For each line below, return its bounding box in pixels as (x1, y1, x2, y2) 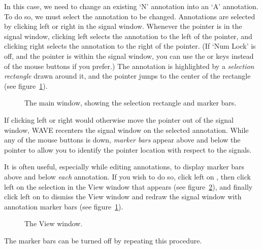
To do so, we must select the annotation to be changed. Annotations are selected (4, 11, 255, 21)
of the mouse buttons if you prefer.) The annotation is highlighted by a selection (4, 60, 254, 71)
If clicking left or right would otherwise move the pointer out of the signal (4, 114, 234, 125)
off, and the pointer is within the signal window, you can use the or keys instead (4, 50, 254, 61)
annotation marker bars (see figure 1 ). (4, 201, 123, 211)
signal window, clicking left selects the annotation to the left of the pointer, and (4, 30, 252, 41)
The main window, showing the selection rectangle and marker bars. (24, 97, 237, 108)
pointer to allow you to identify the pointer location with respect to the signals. (4, 144, 252, 155)
